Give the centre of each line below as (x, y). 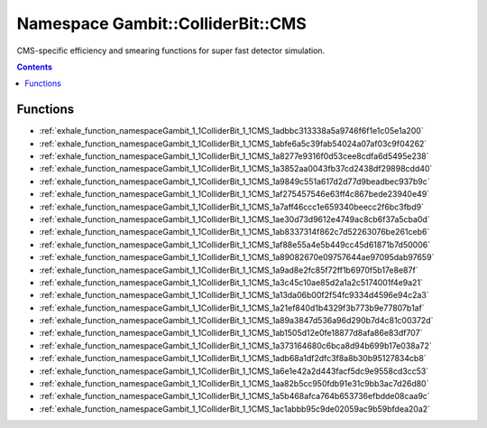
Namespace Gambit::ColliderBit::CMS (161, 23)
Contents (35, 67)
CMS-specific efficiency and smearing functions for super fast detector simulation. (171, 51)
